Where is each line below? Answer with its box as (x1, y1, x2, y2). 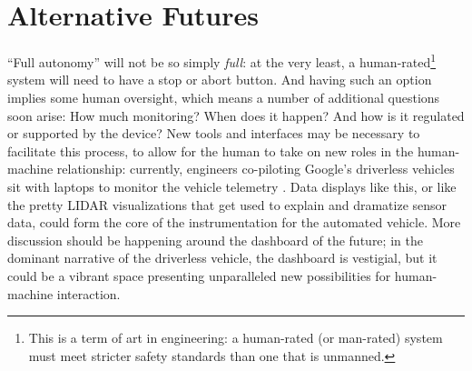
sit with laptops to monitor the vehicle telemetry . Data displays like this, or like (7, 176, 457, 196)
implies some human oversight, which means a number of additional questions (7, 87, 440, 106)
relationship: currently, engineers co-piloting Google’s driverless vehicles (56, 159, 455, 178)
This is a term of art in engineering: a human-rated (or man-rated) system (28, 328, 443, 347)
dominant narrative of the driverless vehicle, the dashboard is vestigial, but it (7, 248, 438, 267)
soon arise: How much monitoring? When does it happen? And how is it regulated (7, 105, 465, 125)
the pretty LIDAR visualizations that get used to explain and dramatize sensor (7, 195, 447, 214)
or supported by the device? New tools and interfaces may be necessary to (7, 124, 420, 143)
